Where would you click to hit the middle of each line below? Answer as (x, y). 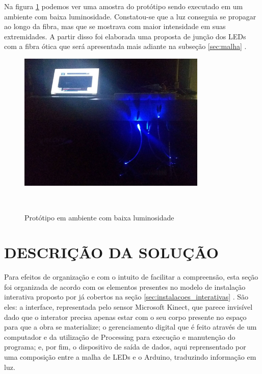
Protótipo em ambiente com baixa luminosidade (99, 217)
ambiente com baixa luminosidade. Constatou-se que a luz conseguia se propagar (130, 16)
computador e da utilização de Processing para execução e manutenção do (120, 336)
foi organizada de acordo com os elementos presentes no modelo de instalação (125, 286)
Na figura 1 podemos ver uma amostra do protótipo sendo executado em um (124, 6)
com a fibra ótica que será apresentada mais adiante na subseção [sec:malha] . (125, 46)
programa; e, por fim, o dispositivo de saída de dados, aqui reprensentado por (125, 347)
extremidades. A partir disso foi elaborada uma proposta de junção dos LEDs (125, 36)
